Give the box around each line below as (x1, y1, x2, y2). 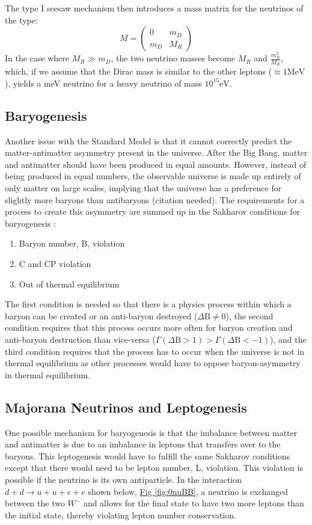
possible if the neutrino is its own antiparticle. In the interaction (5, 473, 242, 485)
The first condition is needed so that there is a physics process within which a (5, 298, 292, 310)
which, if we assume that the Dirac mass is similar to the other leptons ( (5, 65, 272, 78)
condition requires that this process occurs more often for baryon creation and (5, 321, 293, 334)
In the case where (5, 52, 70, 64)
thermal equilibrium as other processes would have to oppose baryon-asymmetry (5, 357, 301, 369)
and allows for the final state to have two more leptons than (83, 497, 304, 509)
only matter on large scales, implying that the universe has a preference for (5, 182, 282, 194)
